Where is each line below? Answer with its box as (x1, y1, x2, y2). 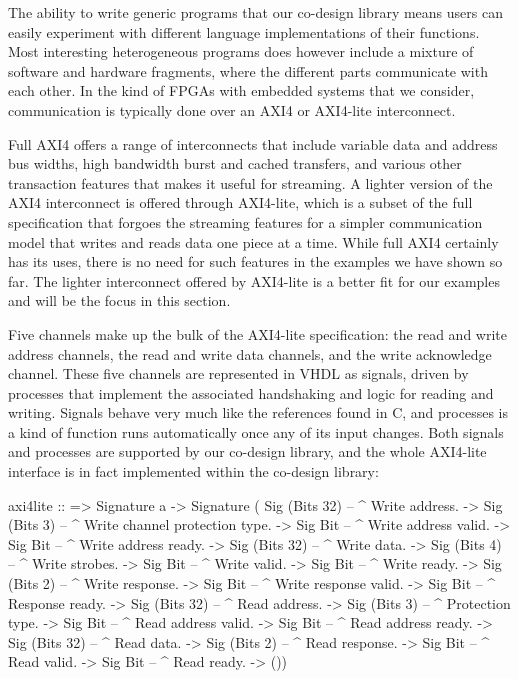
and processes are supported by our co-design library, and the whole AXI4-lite (8, 441, 487, 462)
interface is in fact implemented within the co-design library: (8, 461, 379, 482)
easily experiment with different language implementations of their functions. (8, 21, 480, 42)
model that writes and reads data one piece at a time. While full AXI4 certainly (8, 231, 499, 252)
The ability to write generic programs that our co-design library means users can (8, 2, 503, 22)
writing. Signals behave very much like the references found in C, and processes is (8, 402, 508, 423)
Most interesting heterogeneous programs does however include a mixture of (8, 41, 474, 62)
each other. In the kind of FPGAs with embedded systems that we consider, (8, 80, 475, 101)
